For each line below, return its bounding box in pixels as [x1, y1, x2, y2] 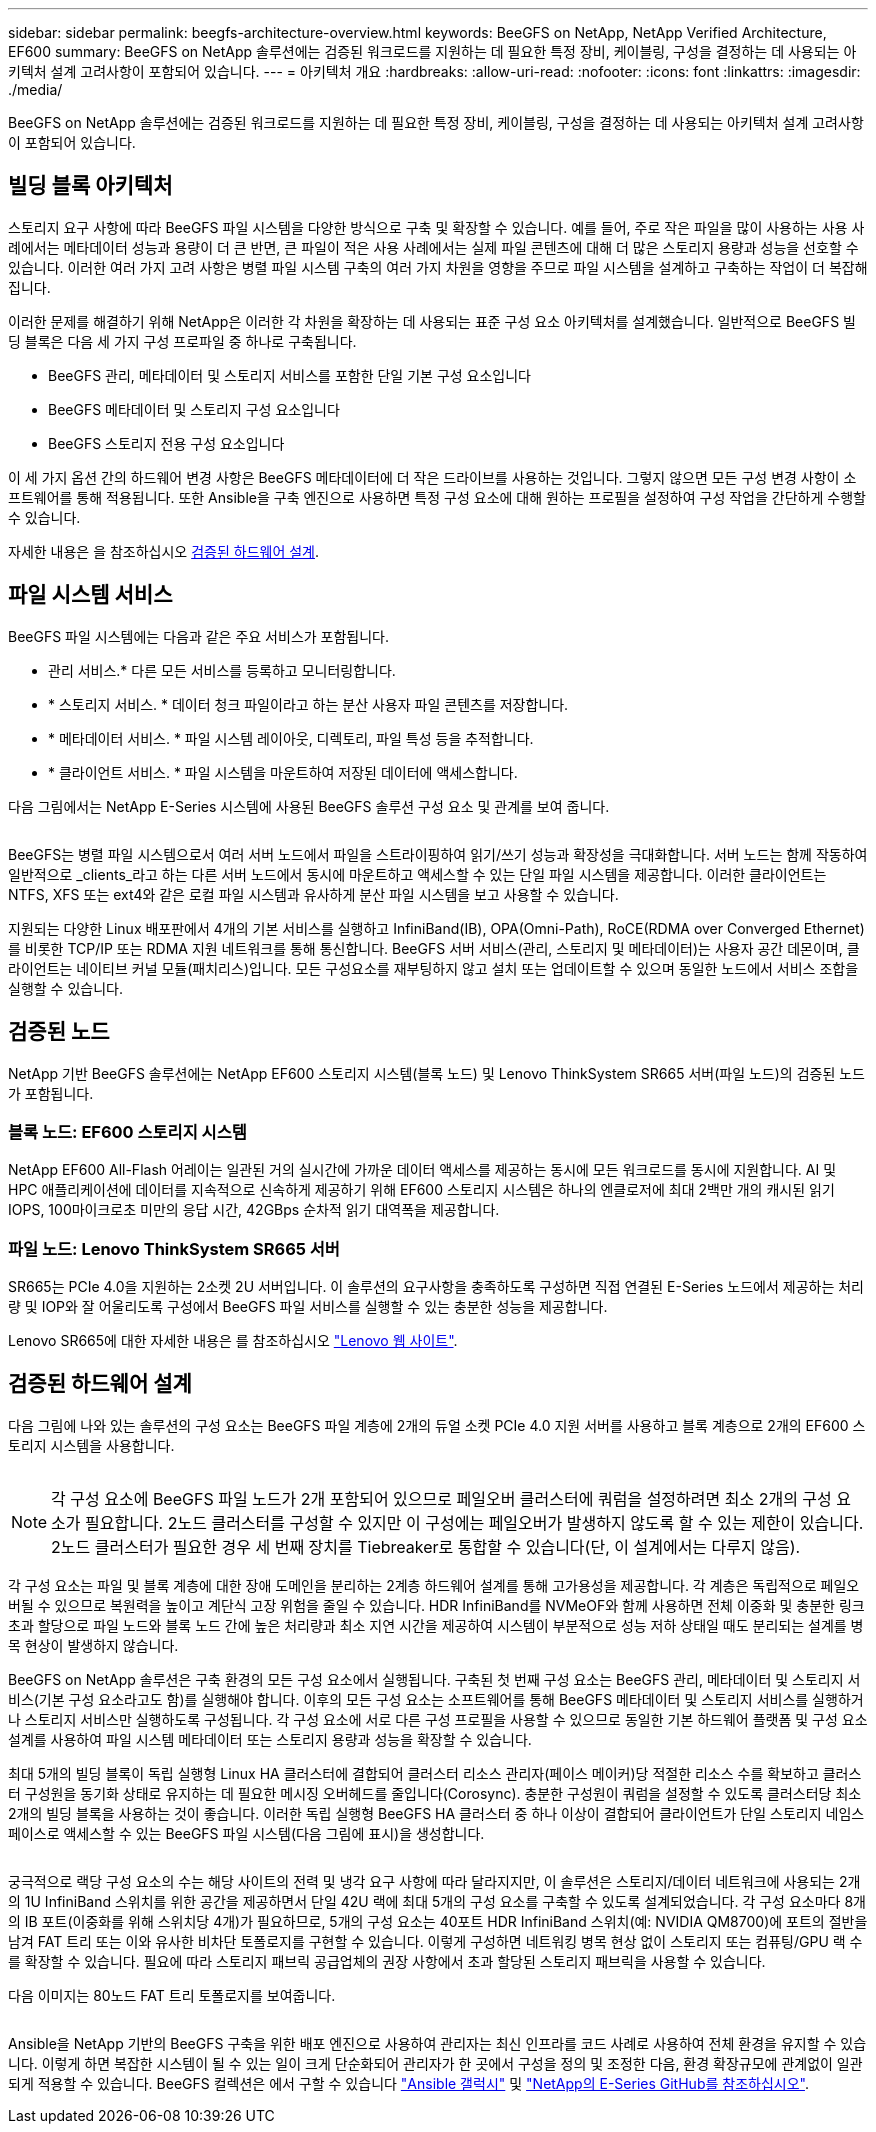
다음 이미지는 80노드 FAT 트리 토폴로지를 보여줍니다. [8, 1986, 336, 2004]
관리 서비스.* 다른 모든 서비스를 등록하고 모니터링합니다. [48, 661, 396, 679]
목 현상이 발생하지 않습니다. [8, 1636, 179, 1654]
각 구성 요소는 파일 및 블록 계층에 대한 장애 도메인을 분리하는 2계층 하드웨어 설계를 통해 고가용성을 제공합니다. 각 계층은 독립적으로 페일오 [8, 1576, 860, 1594]
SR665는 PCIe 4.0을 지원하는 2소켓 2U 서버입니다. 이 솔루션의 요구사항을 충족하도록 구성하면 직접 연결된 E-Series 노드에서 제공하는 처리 [8, 1278, 865, 1296]
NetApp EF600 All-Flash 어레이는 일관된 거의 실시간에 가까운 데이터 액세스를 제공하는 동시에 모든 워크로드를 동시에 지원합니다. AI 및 [8, 1161, 837, 1179]
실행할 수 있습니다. [8, 979, 123, 997]
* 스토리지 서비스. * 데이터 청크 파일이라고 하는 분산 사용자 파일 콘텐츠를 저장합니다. [48, 695, 569, 713]
